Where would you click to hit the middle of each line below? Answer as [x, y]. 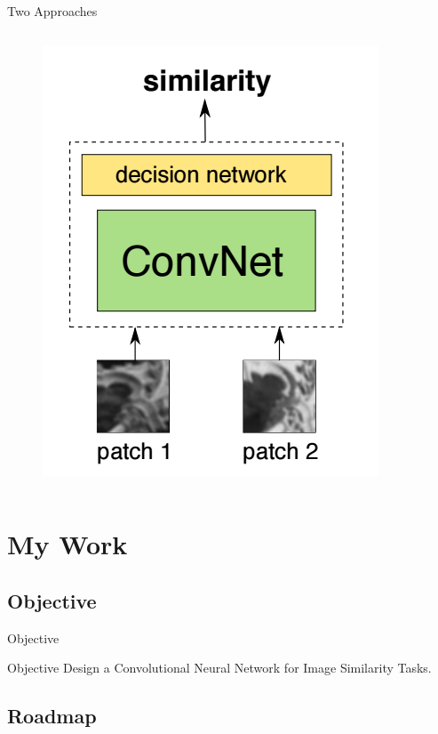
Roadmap [52, 716]
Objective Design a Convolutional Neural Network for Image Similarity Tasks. [219, 668]
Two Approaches [52, 11]
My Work [68, 544]
